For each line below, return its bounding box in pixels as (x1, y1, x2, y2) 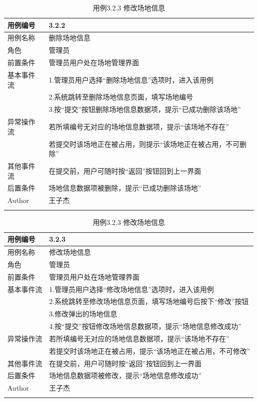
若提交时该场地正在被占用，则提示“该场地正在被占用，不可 (49, 138, 240, 149)
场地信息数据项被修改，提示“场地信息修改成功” (49, 370, 202, 381)
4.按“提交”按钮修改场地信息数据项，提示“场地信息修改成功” (49, 321, 242, 331)
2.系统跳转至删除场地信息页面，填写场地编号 (49, 92, 193, 102)
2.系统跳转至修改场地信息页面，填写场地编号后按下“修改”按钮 (49, 296, 249, 306)
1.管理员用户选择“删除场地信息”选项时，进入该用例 (49, 74, 214, 85)
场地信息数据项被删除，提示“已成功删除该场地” (49, 183, 201, 193)
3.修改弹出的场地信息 (49, 308, 117, 319)
